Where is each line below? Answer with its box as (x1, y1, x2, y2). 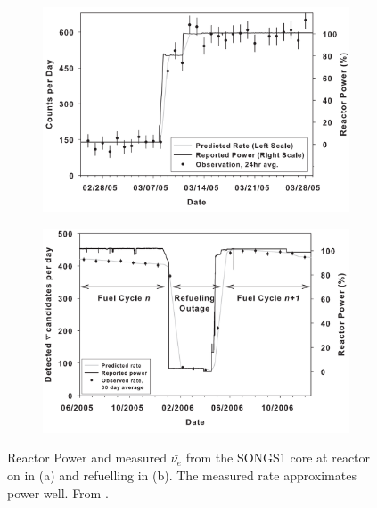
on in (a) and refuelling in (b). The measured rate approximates (7, 466, 357, 484)
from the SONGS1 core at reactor (185, 448, 371, 467)
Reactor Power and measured (7, 448, 168, 467)
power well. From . (7, 483, 109, 502)
